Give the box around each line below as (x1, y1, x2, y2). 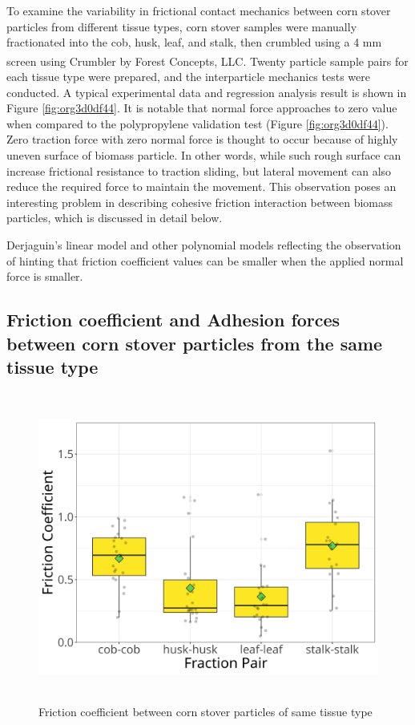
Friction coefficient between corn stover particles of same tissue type (38, 703, 373, 720)
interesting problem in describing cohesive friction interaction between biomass (6, 193, 393, 210)
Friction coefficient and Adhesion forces (6, 307, 340, 332)
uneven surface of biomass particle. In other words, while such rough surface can (6, 147, 401, 163)
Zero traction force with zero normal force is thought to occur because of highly (6, 131, 398, 148)
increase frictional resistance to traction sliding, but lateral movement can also (6, 162, 392, 179)
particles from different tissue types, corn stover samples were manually (6, 18, 357, 34)
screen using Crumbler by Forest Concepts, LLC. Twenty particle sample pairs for (6, 52, 409, 69)
